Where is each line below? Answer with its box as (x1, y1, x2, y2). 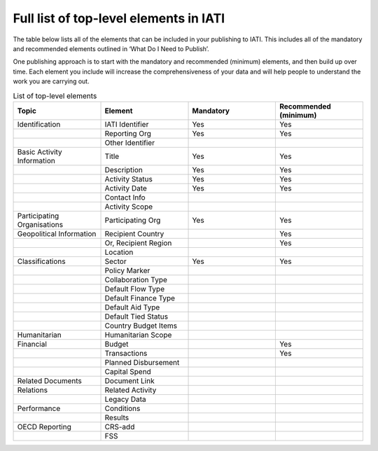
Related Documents (17, 375, 82, 385)
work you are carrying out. (13, 77, 90, 85)
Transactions (104, 348, 148, 358)
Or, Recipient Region (104, 238, 172, 248)
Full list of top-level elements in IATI (13, 11, 225, 26)
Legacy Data (104, 394, 146, 404)
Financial (17, 339, 47, 349)
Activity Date (104, 183, 147, 193)
